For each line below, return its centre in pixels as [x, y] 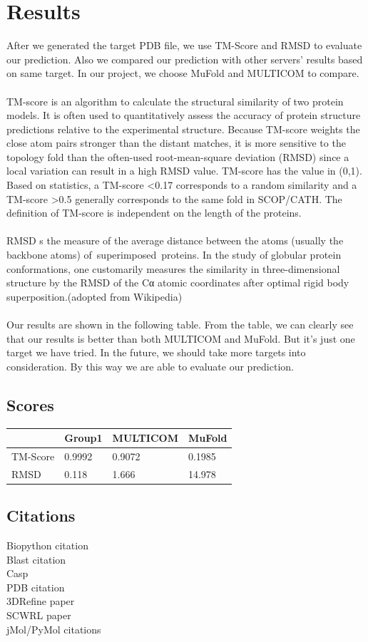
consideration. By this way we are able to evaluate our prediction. [150, 366]
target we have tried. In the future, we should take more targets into [156, 352]
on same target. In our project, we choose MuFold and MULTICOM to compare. [183, 73]
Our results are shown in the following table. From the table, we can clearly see [180, 324]
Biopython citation [47, 545]
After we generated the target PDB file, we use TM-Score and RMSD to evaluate [184, 45]
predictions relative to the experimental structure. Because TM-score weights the [183, 129]
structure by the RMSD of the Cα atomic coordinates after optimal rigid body [178, 283]
